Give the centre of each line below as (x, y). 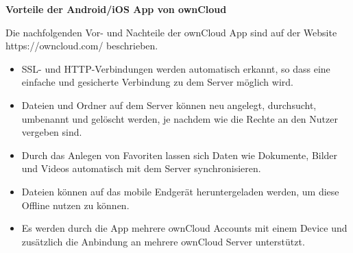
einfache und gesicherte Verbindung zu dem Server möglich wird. (157, 82)
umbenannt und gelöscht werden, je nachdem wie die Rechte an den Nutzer (180, 118)
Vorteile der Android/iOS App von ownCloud (116, 9)
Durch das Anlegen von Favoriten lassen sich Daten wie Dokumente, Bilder (180, 155)
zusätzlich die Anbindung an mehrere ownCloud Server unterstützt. (163, 241)
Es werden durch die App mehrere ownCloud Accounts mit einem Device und (184, 228)
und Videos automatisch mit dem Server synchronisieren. (141, 168)
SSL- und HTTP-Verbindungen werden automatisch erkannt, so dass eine (176, 68)
